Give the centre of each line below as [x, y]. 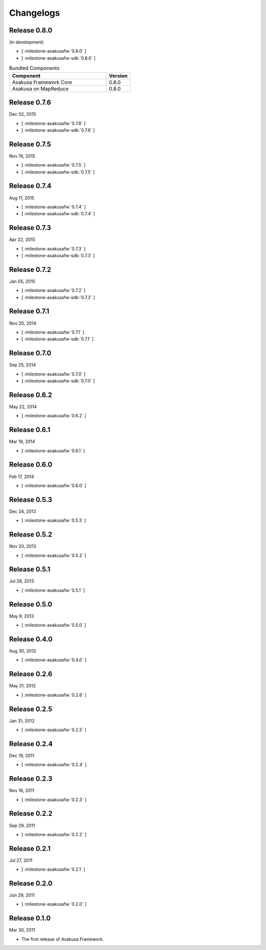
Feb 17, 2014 [22, 476]
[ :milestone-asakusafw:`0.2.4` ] [54, 765]
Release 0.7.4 [30, 186]
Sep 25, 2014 [23, 365]
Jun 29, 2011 [22, 895]
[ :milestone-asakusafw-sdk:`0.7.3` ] [58, 255]
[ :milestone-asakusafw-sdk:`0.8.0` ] [58, 58]
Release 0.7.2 [30, 269]
